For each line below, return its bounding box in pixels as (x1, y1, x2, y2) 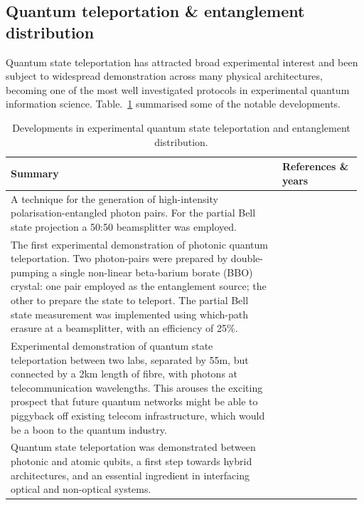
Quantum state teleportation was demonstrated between (11, 439, 256, 454)
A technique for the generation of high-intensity (11, 191, 218, 206)
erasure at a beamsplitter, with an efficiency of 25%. (11, 321, 238, 335)
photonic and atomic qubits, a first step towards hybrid (11, 454, 252, 469)
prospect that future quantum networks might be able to (11, 394, 258, 409)
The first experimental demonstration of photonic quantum (11, 236, 268, 251)
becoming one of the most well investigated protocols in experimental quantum (6, 82, 350, 97)
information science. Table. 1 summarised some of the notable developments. (6, 96, 341, 111)
